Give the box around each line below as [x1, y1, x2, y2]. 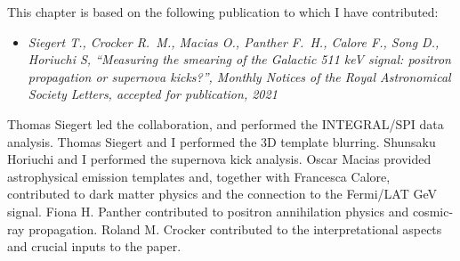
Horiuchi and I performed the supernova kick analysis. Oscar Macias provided [7, 150, 432, 168]
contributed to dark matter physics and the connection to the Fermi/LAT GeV [7, 184, 438, 203]
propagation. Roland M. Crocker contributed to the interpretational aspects [28, 219, 442, 238]
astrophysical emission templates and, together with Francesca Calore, [7, 167, 391, 185]
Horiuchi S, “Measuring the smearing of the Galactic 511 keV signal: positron [28, 50, 451, 69]
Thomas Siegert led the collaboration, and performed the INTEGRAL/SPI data [7, 114, 444, 133]
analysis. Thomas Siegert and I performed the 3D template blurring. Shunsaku [7, 132, 436, 151]
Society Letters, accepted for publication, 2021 [28, 85, 278, 103]
